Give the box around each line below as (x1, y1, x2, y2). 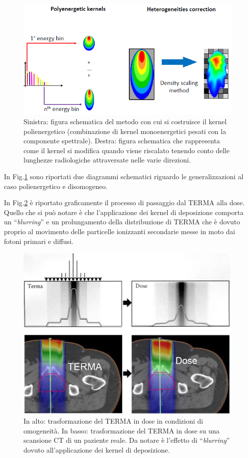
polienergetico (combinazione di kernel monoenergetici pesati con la (24, 126, 226, 136)
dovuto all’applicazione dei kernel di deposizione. (24, 444, 170, 455)
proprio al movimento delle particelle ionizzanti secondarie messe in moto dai (4, 226, 235, 236)
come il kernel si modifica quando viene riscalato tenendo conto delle (24, 145, 230, 155)
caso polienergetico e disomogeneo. (4, 181, 108, 191)
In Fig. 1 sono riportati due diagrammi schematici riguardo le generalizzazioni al (4, 171, 244, 181)
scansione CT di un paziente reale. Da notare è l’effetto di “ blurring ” (24, 435, 230, 445)
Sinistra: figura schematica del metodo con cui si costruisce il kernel (24, 116, 227, 127)
